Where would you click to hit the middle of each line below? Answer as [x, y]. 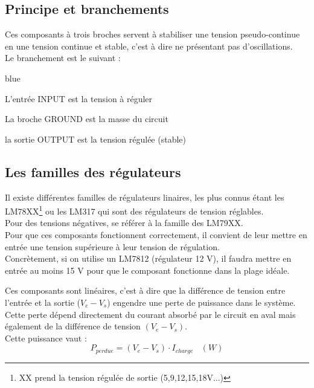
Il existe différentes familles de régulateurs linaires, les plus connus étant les [145, 197]
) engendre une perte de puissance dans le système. [201, 302]
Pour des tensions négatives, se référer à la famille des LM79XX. [124, 223]
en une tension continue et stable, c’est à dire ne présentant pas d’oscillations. [149, 46]
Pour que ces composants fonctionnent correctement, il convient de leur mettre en [156, 234]
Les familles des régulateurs [93, 171]
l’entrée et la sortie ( [43, 302]
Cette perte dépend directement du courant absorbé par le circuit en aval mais [150, 314]
